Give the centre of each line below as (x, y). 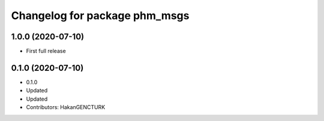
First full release (46, 51)
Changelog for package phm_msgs (100, 15)
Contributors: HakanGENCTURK (66, 107)
